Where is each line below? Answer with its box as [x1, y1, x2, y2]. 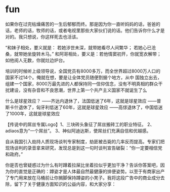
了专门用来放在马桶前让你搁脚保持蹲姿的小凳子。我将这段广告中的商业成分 [5, 174, 160, 181]
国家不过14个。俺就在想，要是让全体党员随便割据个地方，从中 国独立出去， [5, 74, 162, 80]
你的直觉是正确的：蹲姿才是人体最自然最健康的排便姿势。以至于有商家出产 [9, 168, 165, 174]
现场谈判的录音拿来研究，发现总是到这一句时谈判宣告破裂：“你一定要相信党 [5, 145, 163, 151]
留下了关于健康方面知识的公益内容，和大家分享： [14, 181, 116, 187]
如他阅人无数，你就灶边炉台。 [5, 57, 67, 63]
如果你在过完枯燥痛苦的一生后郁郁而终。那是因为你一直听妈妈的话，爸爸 [5, 21, 156, 27]
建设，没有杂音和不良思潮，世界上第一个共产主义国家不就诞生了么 [9, 87, 147, 93]
